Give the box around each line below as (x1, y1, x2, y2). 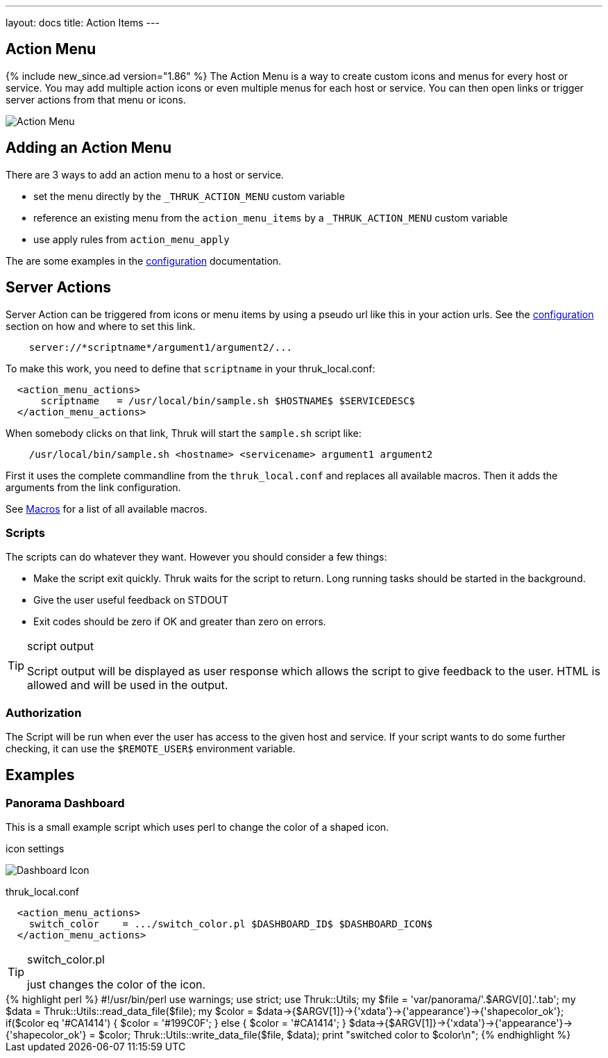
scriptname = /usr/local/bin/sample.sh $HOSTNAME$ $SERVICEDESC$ (40, 395, 416, 406)
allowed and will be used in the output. (27, 678, 228, 693)
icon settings (6, 843, 65, 855)
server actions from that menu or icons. (6, 93, 186, 106)
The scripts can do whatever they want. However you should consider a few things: (6, 551, 387, 563)
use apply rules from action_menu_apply (33, 233, 230, 245)
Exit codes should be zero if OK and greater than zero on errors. (33, 615, 326, 628)
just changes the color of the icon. (27, 977, 206, 992)
